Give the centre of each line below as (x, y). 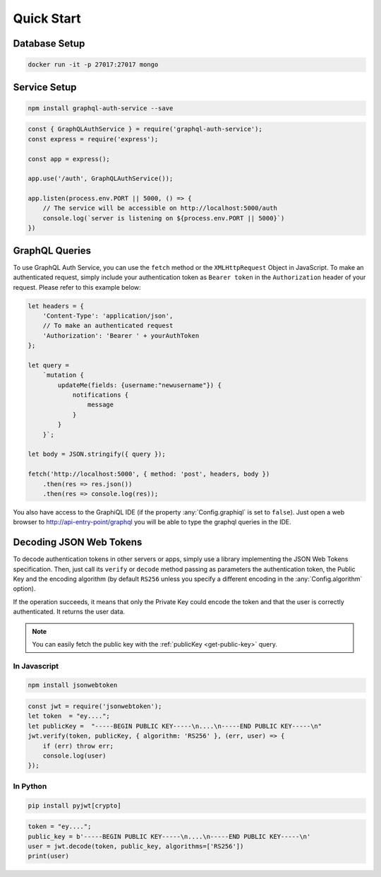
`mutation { (64, 375)
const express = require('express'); (93, 139)
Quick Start (47, 18)
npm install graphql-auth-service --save (101, 108)
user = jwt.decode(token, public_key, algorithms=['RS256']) (136, 846)
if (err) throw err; (78, 746)
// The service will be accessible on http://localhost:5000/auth (160, 208)
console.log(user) (74, 756)
